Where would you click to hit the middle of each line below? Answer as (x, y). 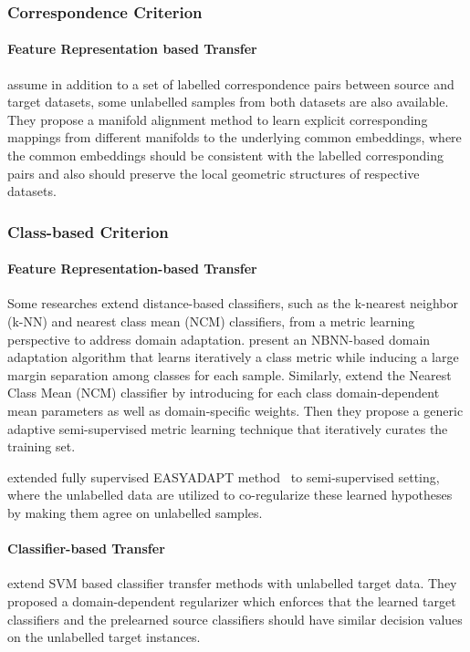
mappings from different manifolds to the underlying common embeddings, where (235, 137)
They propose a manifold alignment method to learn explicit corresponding (218, 119)
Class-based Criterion (88, 231)
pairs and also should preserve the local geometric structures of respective (214, 173)
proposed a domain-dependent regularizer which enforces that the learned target (232, 600)
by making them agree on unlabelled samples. (135, 512)
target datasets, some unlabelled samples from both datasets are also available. (228, 102)
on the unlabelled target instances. (104, 637)
